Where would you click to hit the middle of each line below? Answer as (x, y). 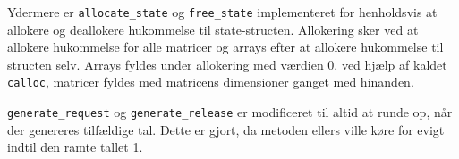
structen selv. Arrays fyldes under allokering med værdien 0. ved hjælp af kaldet (227, 64)
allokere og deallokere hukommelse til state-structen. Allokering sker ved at (213, 29)
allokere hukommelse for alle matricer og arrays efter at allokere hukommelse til (225, 47)
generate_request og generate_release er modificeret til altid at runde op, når (230, 112)
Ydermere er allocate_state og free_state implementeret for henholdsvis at (222, 12)
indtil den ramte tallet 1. (75, 147)
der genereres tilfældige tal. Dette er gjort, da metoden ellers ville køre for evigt (226, 129)
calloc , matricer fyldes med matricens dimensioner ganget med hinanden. (211, 82)
